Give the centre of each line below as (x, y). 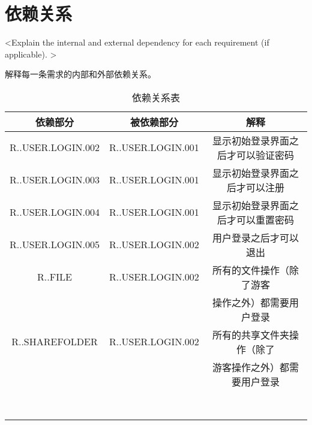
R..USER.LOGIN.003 (55, 180)
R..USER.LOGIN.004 (55, 212)
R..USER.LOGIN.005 (55, 245)
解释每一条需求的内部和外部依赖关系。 (80, 74)
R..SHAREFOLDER (55, 342)
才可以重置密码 (260, 219)
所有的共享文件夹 (250, 334)
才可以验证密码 (260, 155)
